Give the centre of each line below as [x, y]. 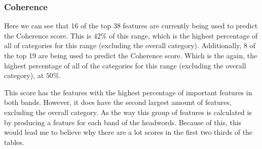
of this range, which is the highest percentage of [183, 35]
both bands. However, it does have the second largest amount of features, [118, 102]
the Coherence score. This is [48, 35]
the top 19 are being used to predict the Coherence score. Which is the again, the [131, 55]
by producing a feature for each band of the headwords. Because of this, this [123, 122]
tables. [14, 142]
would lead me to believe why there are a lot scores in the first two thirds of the [128, 132]
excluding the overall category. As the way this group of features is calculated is [128, 112]
